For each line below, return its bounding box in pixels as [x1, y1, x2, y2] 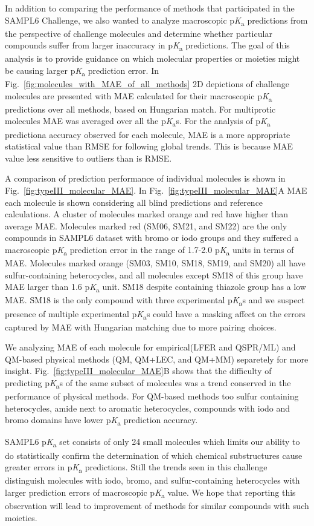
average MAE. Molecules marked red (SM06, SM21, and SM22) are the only [5, 219, 287, 232]
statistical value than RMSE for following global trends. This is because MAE [5, 140, 293, 153]
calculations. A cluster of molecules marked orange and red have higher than [5, 208, 289, 220]
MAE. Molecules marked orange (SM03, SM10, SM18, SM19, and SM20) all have [5, 257, 306, 269]
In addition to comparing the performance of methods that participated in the [5, 2, 295, 14]
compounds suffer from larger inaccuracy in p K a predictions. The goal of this [5, 39, 290, 53]
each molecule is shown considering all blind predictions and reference [5, 196, 263, 208]
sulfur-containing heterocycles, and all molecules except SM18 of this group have [5, 268, 303, 281]
